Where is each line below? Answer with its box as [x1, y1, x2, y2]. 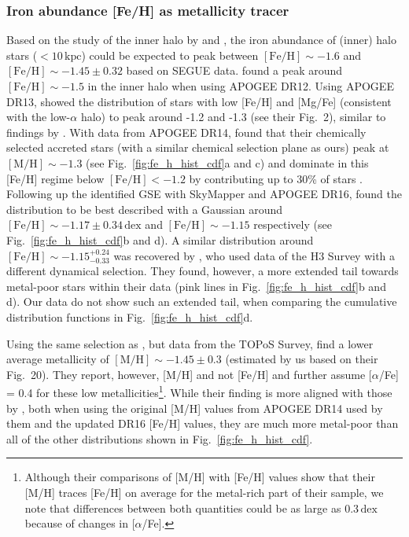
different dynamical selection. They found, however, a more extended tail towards [6, 263, 399, 279]
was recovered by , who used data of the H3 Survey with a [113, 247, 396, 263]
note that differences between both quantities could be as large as [24, 499, 341, 516]
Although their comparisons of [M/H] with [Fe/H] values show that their [24, 469, 375, 485]
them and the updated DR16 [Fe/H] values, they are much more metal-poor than [6, 415, 399, 432]
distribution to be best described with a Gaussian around [6, 200, 283, 217]
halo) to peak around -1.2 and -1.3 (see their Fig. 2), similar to [80, 109, 386, 125]
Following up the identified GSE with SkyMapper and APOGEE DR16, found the [6, 186, 402, 202]
